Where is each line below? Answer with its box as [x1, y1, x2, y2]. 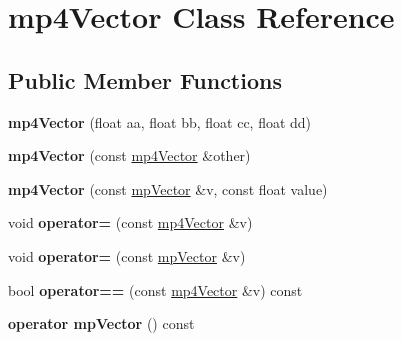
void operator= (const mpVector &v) [8, 245, 246, 266]
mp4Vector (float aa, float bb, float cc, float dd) [8, 111, 312, 132]
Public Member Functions [8, 64, 282, 95]
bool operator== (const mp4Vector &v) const [8, 279, 303, 300]
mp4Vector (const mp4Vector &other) [8, 145, 251, 166]
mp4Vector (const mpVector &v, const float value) [8, 178, 328, 199]
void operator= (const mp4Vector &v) [8, 212, 253, 233]
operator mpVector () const [8, 313, 195, 334]
